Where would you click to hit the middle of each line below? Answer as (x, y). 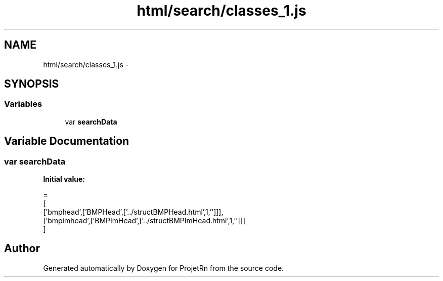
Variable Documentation (67, 141)
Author (22, 249)
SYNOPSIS (32, 84)
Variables (23, 104)
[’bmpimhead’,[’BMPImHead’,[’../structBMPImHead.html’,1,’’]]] (144, 221)
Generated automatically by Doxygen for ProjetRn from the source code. (164, 268)
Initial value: (64, 179)
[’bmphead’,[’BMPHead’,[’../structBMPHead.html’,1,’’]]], (133, 212)
